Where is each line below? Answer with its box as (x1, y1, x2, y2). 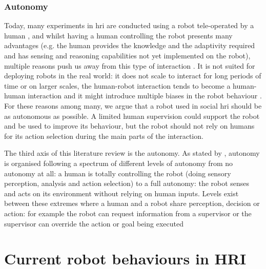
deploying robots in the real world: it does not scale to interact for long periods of (4, 70, 261, 81)
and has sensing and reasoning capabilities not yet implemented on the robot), (4, 50, 251, 60)
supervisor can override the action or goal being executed (4, 218, 183, 229)
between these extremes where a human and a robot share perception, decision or (4, 198, 260, 209)
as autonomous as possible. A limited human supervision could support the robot (4, 110, 260, 121)
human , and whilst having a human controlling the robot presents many (4, 30, 233, 40)
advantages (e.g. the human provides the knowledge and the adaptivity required (4, 40, 255, 51)
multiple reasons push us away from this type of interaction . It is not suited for (4, 60, 255, 71)
